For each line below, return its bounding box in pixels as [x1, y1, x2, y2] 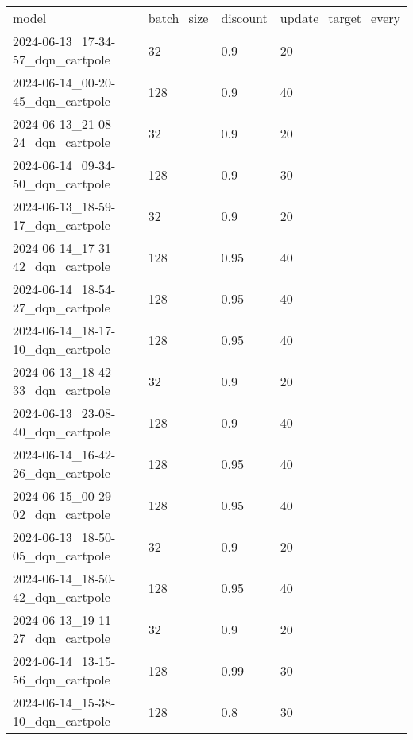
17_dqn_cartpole [13, 215, 110, 234]
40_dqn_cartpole [13, 422, 110, 440]
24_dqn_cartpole [13, 133, 110, 151]
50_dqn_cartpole [13, 174, 110, 192]
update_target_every [280, 9, 400, 27]
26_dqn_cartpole [13, 463, 110, 482]
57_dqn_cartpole [13, 50, 110, 68]
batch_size [148, 9, 209, 27]
